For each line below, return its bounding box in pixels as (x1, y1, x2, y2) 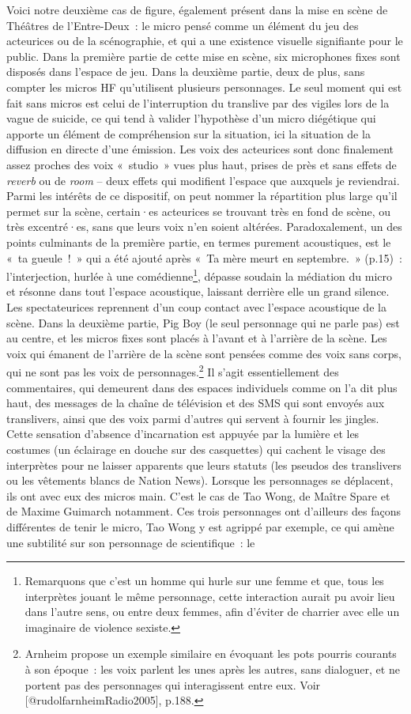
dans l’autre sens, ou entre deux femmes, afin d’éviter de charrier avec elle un (25, 603, 400, 620)
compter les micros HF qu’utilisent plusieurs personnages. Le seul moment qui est (6, 78, 402, 95)
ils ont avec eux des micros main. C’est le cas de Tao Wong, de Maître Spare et (6, 487, 390, 504)
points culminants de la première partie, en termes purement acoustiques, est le (6, 233, 391, 250)
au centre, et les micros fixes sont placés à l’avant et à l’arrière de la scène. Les (6, 330, 387, 346)
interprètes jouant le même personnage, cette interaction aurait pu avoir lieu (25, 587, 395, 604)
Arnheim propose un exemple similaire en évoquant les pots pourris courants (25, 645, 397, 662)
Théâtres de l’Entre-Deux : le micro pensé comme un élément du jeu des (6, 17, 359, 33)
